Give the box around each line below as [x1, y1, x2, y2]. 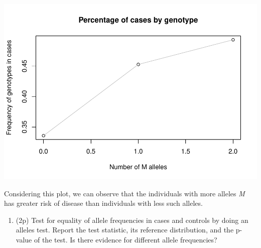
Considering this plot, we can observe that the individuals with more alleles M [4, 188, 245, 198]
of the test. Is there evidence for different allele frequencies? [34, 234, 217, 244]
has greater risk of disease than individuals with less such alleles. [4, 198, 203, 208]
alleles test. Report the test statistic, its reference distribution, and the [16, 224, 234, 235]
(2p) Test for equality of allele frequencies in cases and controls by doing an [16, 214, 248, 225]
